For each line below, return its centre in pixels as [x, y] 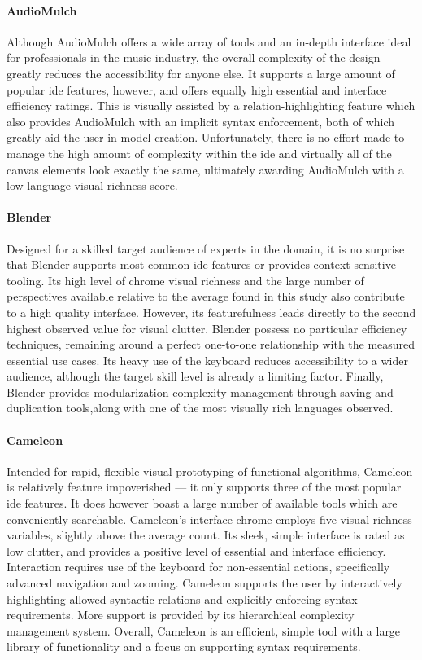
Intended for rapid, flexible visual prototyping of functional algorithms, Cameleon [210, 471]
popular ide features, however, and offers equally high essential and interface [197, 89]
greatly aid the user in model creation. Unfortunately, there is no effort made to [206, 137]
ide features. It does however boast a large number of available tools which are [202, 503]
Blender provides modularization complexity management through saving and [200, 392]
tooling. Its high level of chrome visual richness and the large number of [185, 280]
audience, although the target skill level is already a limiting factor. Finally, [195, 376]
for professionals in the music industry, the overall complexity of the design [194, 57]
